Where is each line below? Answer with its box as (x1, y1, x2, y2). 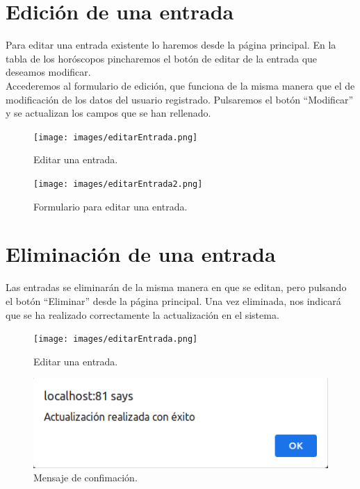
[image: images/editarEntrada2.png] (33, 179, 203, 189)
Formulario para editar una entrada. (33, 199, 188, 213)
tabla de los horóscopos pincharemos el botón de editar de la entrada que (6, 51, 318, 65)
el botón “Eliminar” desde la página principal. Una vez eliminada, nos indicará (6, 293, 341, 308)
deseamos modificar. (6, 65, 91, 79)
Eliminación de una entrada (6, 240, 276, 268)
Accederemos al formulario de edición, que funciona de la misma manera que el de (6, 78, 355, 92)
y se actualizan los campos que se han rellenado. (6, 106, 211, 120)
